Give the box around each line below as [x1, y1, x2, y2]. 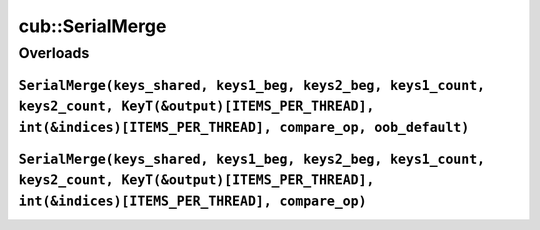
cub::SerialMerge [18, 15, 167, 37]
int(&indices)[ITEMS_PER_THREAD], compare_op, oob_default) [18, 119, 470, 135]
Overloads [18, 44, 90, 62]
